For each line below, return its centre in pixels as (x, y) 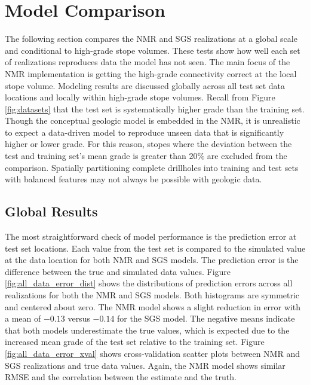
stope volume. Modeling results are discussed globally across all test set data (145, 85)
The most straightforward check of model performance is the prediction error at (151, 236)
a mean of (23, 318)
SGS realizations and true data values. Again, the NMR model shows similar (145, 365)
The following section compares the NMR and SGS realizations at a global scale (151, 39)
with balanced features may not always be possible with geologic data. (133, 179)
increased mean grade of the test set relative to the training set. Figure (135, 342)
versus (79, 318)
